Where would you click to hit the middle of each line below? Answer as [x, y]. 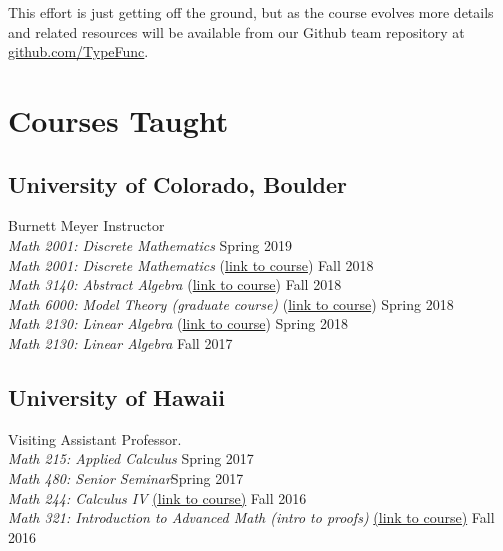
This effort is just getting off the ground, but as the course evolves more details [251, 12]
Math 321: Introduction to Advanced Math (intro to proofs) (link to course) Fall [251, 517]
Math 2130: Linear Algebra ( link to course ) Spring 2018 [178, 323]
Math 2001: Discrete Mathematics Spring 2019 [150, 244]
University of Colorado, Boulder [178, 183]
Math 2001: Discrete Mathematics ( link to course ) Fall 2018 [191, 264]
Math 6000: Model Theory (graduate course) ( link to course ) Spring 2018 [231, 303]
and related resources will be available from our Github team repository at [236, 31]
